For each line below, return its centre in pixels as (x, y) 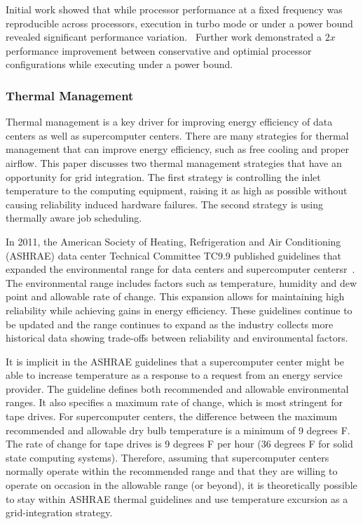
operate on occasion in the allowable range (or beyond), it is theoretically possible (181, 485)
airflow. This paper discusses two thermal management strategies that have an (174, 162)
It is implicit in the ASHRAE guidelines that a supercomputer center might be (175, 361)
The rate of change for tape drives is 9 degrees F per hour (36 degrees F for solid (179, 444)
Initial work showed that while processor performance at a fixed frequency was (174, 9)
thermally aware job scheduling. (74, 218)
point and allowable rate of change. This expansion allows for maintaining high (175, 296)
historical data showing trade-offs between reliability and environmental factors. (177, 338)
